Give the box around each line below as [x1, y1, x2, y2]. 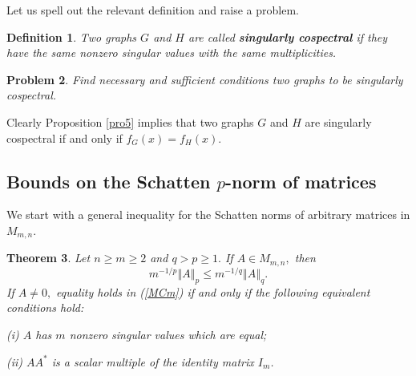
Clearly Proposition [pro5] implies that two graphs [6, 113, 254, 130]
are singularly [305, 113, 372, 130]
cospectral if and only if [6, 129, 123, 146]
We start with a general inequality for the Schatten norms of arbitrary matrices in [6, 206, 410, 223]
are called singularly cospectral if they [188, 28, 388, 45]
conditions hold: [6, 299, 84, 316]
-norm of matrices [225, 168, 377, 193]
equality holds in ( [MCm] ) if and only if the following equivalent [56, 283, 370, 300]
